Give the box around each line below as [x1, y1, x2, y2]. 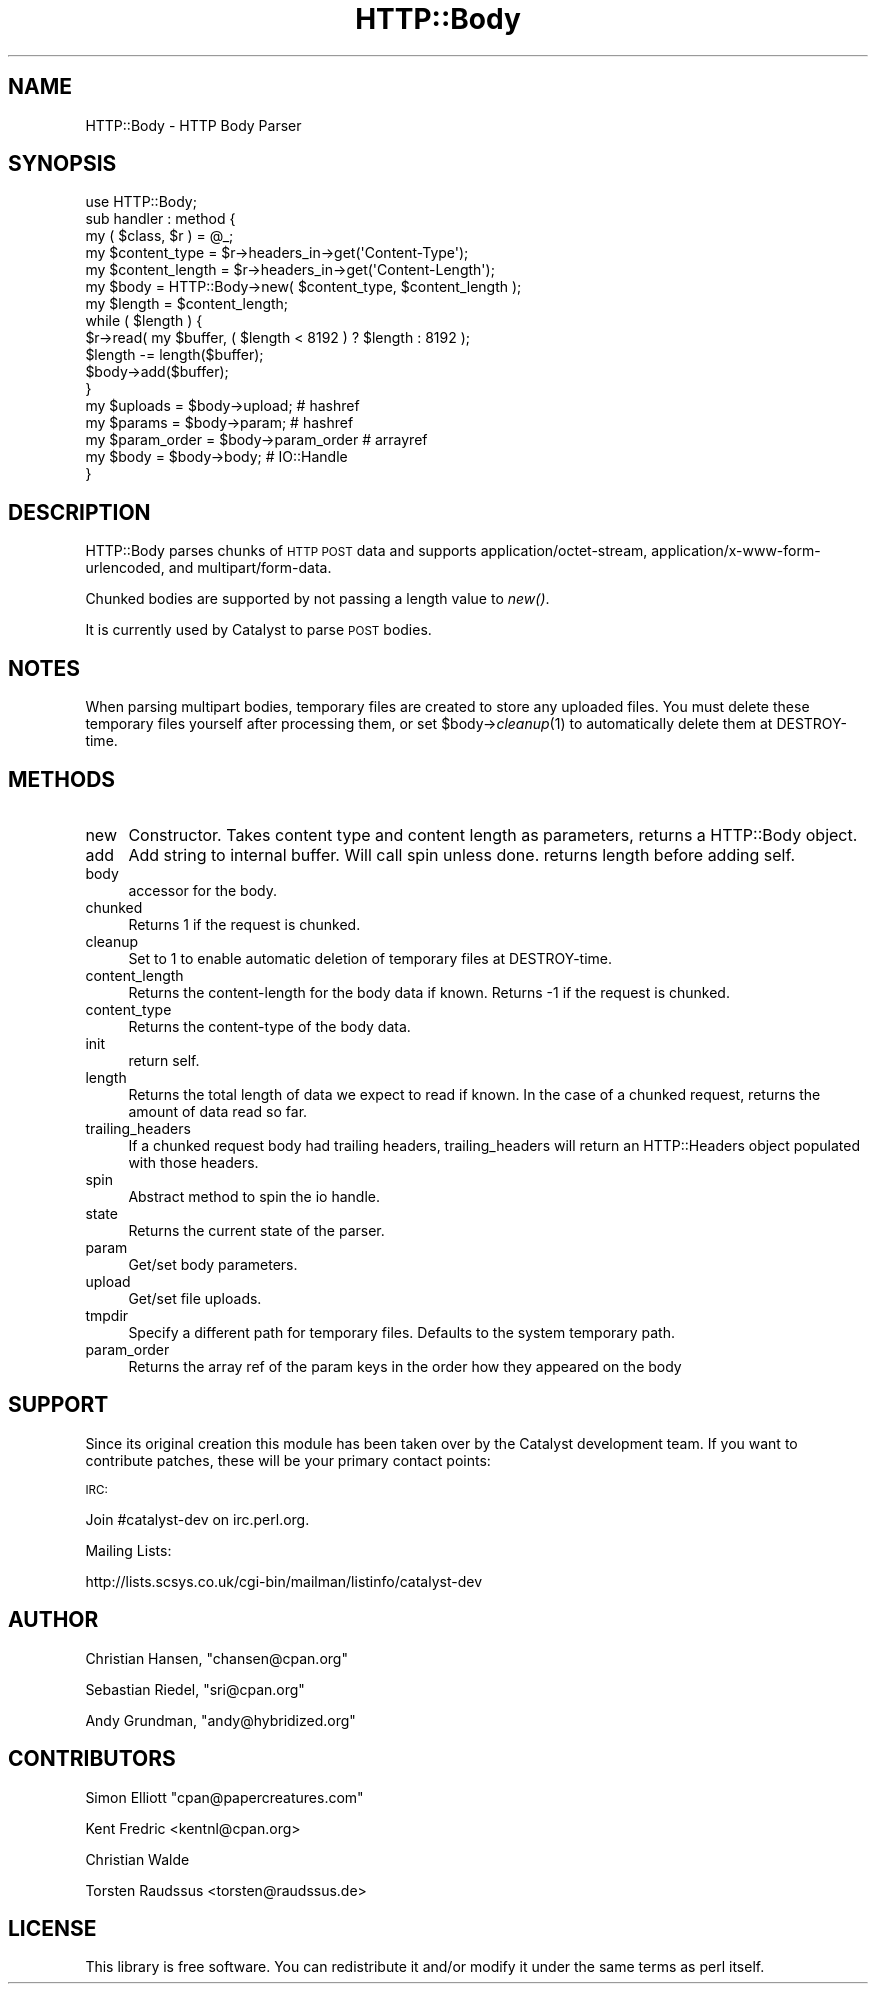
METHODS [8, 766, 116, 792]
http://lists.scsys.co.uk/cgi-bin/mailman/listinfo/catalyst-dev [85, 1572, 483, 1590]
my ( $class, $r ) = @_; [85, 227, 234, 245]
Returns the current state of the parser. [128, 1221, 385, 1239]
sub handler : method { [85, 210, 236, 228]
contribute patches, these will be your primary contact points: [85, 1451, 491, 1469]
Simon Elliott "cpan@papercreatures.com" [85, 1788, 364, 1806]
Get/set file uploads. [128, 1289, 262, 1307]
